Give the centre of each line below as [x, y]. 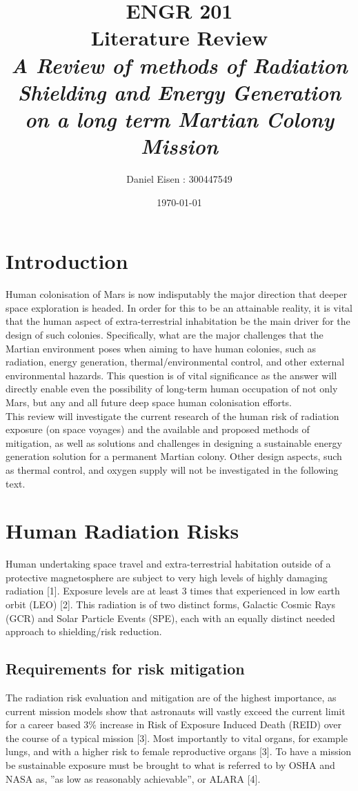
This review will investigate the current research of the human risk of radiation [172, 415]
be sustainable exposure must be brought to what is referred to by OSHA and [170, 764]
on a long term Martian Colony [179, 119]
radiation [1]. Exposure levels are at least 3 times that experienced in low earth [173, 591]
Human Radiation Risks [122, 531]
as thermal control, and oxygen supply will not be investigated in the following [172, 469]
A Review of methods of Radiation [179, 65]
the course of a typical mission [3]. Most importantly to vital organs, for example [177, 738]
